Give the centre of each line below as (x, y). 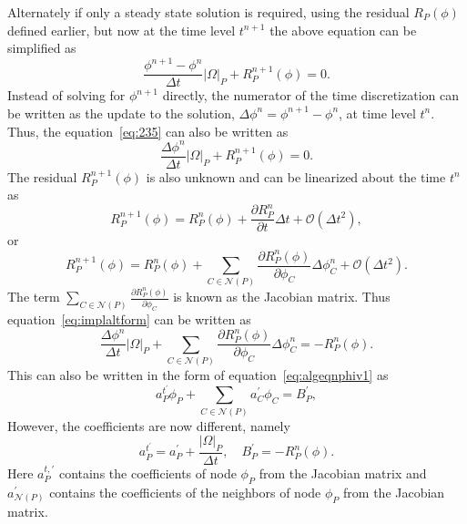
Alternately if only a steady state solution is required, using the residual (208, 12)
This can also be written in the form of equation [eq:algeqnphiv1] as (198, 375)
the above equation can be (343, 30)
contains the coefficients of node (147, 473)
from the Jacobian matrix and (343, 473)
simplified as (42, 48)
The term (34, 297)
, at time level (377, 113)
